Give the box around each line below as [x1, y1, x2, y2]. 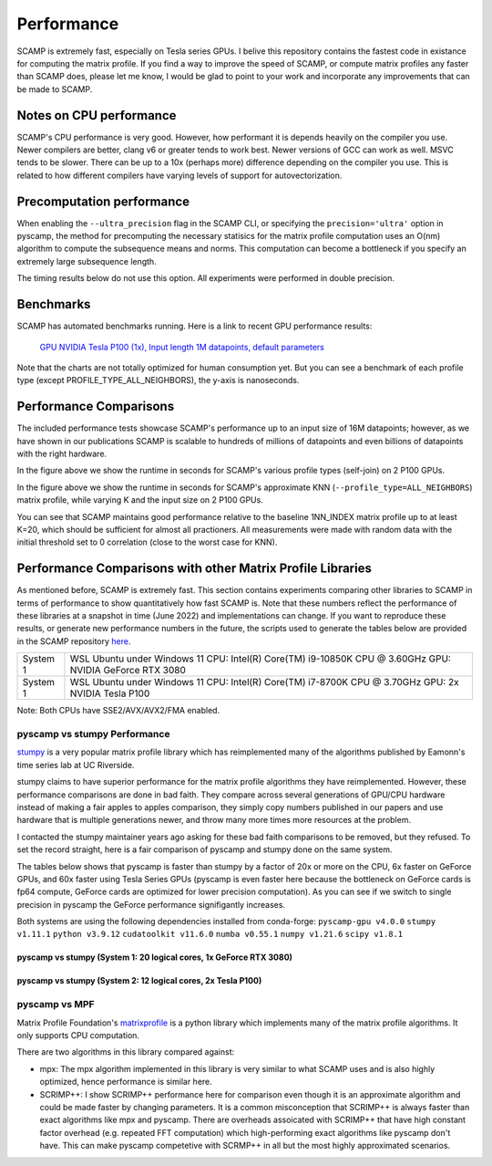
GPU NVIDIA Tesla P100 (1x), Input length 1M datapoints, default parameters [39, 341, 325, 352]
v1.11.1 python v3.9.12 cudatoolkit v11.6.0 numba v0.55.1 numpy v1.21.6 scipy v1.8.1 [16, 929, 404, 940]
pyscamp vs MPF [16, 998, 95, 1011]
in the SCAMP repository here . [16, 635, 131, 647]
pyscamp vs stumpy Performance [16, 728, 170, 740]
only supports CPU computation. [16, 1029, 140, 1040]
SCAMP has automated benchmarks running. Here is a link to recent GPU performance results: [16, 320, 373, 332]
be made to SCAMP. [16, 83, 93, 95]
